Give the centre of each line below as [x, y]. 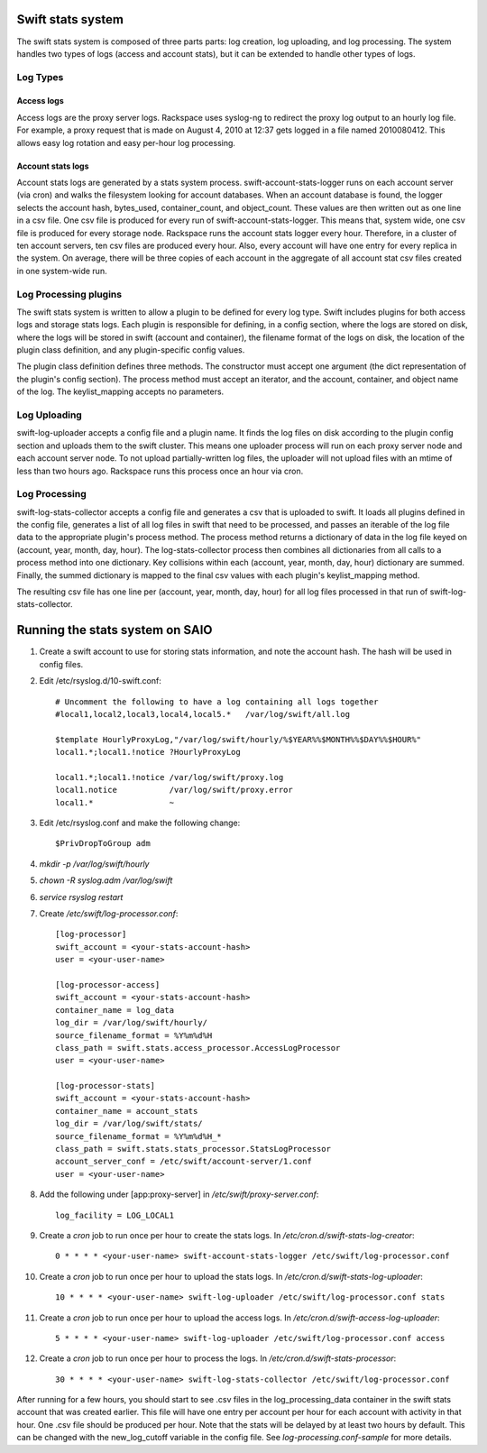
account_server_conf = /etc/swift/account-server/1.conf [184, 1162]
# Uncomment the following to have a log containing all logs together [217, 702]
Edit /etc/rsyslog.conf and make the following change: [140, 823]
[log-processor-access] [108, 984]
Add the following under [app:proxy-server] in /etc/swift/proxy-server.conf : [179, 1194]
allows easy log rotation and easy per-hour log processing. [126, 143]
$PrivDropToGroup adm [103, 844]
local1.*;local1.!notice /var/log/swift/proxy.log [170, 777]
